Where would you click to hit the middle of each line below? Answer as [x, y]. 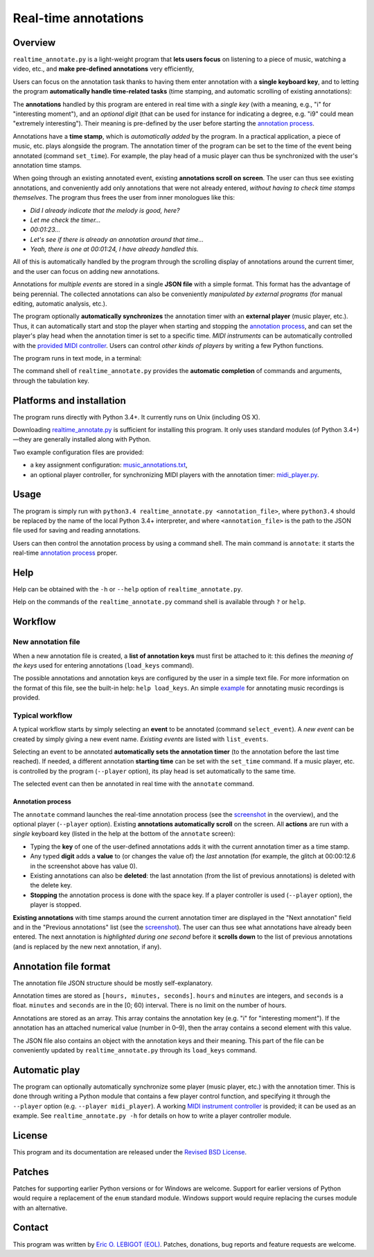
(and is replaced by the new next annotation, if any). [87, 946]
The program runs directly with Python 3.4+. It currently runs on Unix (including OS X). [136, 417]
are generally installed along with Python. [92, 440]
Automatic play [46, 1070]
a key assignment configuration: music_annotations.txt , [109, 465]
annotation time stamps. [47, 165]
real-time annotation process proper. [65, 553]
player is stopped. [56, 905]
